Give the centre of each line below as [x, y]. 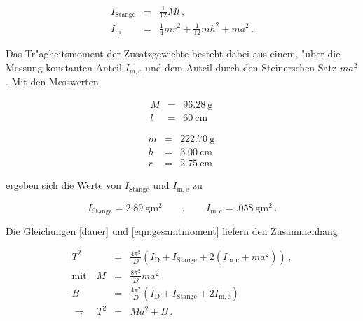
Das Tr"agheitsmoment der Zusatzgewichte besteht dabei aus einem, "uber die [173, 53]
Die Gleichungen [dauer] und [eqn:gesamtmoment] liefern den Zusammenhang [172, 231]
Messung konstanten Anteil [64, 67]
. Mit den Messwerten [52, 81]
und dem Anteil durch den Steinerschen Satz [241, 67]
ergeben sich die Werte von [64, 185]
